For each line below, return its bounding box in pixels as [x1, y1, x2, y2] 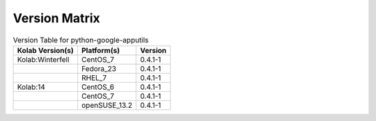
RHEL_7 [81, 73, 107, 83]
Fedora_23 [81, 63, 116, 73]
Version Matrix [13, 10, 100, 26]
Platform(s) [81, 45, 120, 55]
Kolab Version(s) [17, 45, 75, 55]
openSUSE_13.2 [81, 100, 132, 110]
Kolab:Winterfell [17, 54, 70, 64]
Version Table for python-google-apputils [13, 35, 149, 45]
